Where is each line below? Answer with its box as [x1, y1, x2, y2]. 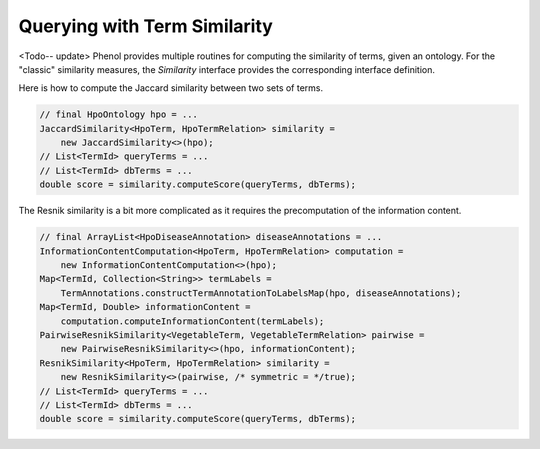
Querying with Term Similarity [18, 15, 274, 37]
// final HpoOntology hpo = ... [39, 109, 199, 120]
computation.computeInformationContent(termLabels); [60, 315, 325, 327]
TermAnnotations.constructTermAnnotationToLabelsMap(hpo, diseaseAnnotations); [60, 287, 462, 299]
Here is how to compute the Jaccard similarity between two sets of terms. [18, 82, 324, 94]
